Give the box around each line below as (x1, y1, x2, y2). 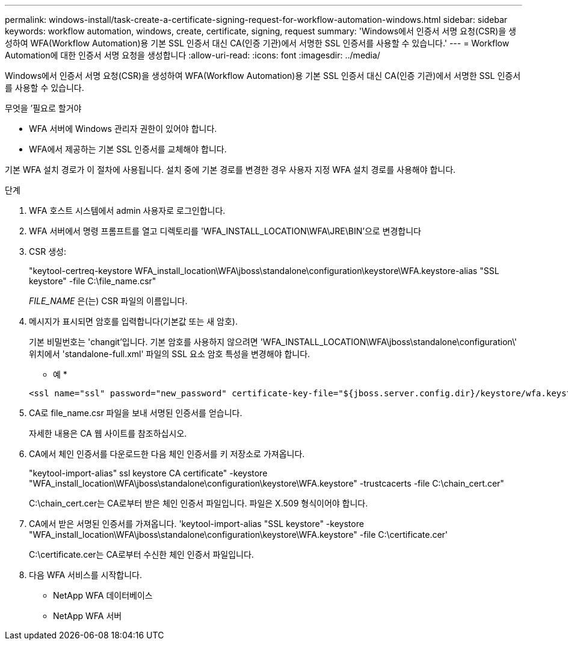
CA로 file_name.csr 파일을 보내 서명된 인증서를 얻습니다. (29, 408, 242, 418)
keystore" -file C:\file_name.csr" (29, 276, 156, 286)
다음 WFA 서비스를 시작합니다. (29, 570, 142, 580)
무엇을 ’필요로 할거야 (5, 103, 82, 113)
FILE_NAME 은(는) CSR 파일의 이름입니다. (29, 296, 188, 306)
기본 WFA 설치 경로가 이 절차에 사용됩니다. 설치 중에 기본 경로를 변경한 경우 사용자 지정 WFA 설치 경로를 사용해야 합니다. (5, 164, 456, 175)
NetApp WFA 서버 (53, 611, 122, 621)
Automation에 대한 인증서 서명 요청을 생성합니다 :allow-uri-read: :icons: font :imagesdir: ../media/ (5, 50, 380, 60)
